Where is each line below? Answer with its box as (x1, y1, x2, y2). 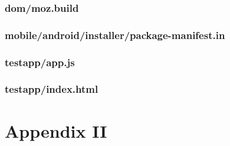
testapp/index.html (5, 82, 98, 96)
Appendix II (5, 118, 107, 142)
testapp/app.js (5, 54, 75, 69)
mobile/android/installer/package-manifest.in (5, 27, 225, 42)
